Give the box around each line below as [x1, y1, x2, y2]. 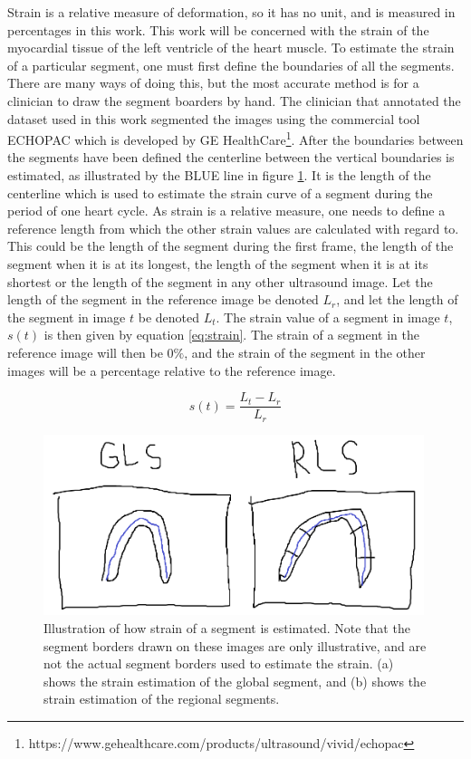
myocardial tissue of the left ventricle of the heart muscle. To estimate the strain [7, 38, 455, 57]
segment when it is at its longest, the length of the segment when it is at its [7, 254, 428, 273]
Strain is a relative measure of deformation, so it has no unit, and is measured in [7, 3, 456, 21]
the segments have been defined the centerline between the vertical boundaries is [7, 148, 455, 167]
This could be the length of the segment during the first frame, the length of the [7, 236, 454, 255]
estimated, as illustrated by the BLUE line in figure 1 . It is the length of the [7, 166, 431, 184]
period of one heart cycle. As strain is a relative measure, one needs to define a [7, 201, 446, 220]
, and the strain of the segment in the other [184, 342, 426, 361]
